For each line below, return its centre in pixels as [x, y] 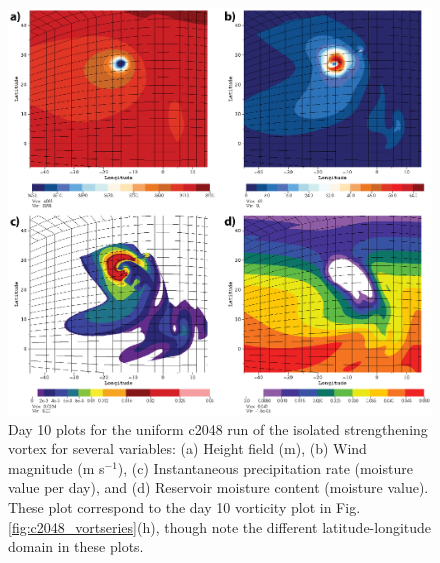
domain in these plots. [76, 546]
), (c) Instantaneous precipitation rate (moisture [265, 467]
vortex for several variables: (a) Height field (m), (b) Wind [187, 448]
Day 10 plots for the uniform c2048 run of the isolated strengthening [218, 428]
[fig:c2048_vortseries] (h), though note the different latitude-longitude [220, 526]
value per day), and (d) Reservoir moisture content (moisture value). [218, 487]
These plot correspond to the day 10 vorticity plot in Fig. [184, 506]
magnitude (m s [56, 467]
